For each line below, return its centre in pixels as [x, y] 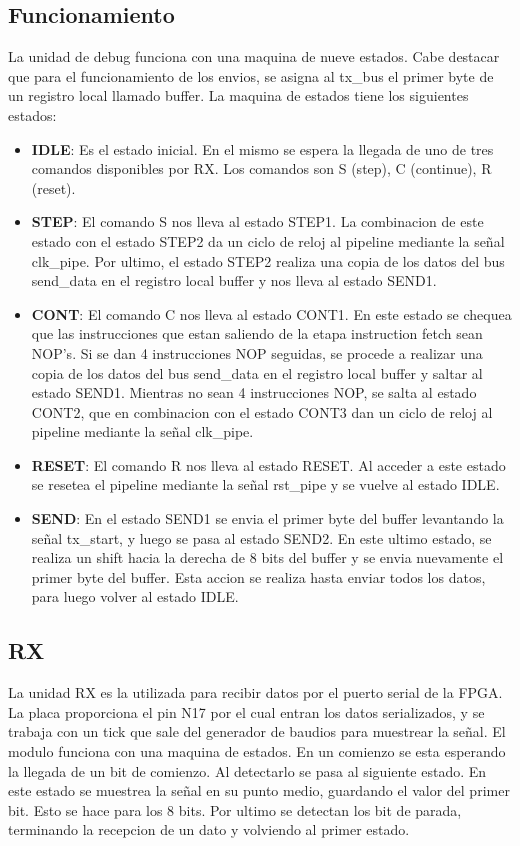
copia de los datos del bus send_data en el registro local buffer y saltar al [257, 372]
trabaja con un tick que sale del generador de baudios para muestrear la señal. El [257, 731]
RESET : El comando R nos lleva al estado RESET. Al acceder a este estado [268, 464]
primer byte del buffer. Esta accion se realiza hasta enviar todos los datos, [258, 576]
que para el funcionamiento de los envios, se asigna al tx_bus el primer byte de [251, 75]
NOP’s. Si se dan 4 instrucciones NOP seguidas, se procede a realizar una [257, 352]
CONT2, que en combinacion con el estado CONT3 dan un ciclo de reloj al [262, 411]
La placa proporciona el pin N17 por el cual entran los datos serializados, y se [246, 711]
